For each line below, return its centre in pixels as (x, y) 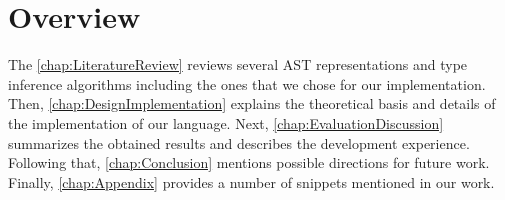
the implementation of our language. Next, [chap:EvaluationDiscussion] (226, 122)
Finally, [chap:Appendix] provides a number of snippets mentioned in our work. (251, 181)
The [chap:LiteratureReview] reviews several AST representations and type (238, 64)
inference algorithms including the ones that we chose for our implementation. (247, 83)
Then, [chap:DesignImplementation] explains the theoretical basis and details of (252, 103)
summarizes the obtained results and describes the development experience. (239, 142)
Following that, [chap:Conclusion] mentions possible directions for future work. (249, 162)
